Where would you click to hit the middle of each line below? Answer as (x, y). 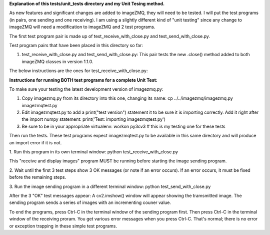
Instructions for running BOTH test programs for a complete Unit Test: (83, 80)
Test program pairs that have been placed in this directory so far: (76, 45)
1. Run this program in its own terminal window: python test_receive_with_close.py (94, 152)
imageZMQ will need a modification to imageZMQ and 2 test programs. (82, 27)
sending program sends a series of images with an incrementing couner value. (90, 202)
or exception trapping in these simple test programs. (63, 226)
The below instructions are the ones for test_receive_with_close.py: (78, 71)
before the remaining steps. (38, 177)
